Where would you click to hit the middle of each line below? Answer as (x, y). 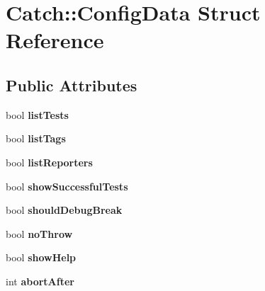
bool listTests (37, 114)
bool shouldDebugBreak (64, 210)
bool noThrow (39, 233)
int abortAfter (40, 281)
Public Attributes (72, 85)
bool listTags (36, 138)
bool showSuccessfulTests (67, 186)
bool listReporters (49, 162)
